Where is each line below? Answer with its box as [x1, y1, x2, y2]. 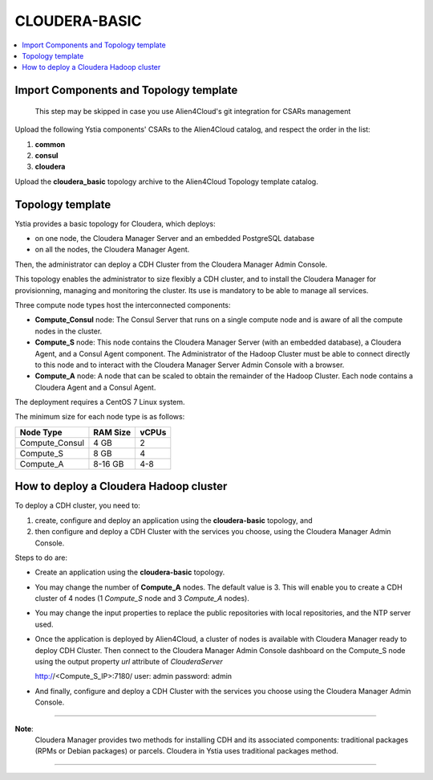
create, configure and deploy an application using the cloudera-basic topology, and [34, 515, 313, 525]
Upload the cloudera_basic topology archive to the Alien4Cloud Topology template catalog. [14, 177, 318, 186]
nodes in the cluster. [34, 326, 103, 336]
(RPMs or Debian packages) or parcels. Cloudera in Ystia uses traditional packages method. [34, 746, 338, 756]
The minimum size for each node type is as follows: [14, 412, 185, 422]
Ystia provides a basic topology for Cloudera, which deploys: [14, 218, 216, 228]
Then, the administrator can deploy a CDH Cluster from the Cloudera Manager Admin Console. [14, 259, 328, 269]
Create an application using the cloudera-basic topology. [34, 567, 225, 578]
